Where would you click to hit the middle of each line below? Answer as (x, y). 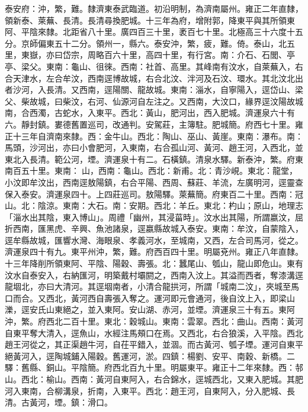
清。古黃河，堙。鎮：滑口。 (59, 402)
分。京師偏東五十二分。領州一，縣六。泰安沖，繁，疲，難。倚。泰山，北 (146, 43)
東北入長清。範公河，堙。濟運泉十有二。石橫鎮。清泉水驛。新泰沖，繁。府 (150, 159)
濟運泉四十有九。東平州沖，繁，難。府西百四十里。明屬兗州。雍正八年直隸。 (154, 252)
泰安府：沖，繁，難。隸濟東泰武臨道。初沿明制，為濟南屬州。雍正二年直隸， (154, 8)
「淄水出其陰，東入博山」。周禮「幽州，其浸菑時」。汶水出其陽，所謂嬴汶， (150, 217)
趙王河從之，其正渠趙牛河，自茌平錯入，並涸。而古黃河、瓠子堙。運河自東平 (154, 344)
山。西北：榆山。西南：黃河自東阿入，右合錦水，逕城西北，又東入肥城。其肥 (154, 379)
